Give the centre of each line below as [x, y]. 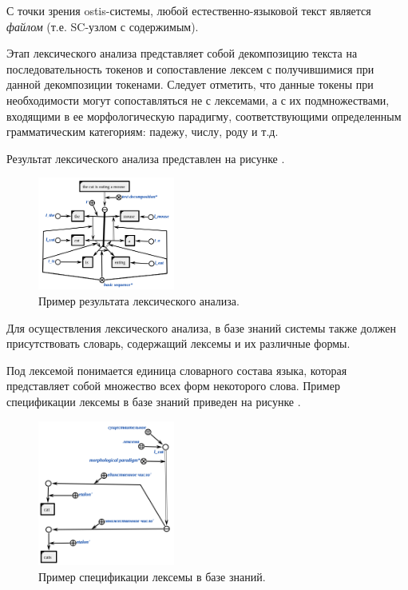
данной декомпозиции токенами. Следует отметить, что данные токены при [190, 84]
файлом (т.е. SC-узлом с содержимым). [103, 26]
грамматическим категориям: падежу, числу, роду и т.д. [143, 132]
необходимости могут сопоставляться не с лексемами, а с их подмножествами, [198, 100]
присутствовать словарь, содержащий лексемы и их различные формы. [178, 343]
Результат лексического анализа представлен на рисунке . [146, 158]
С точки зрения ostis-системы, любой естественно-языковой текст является [189, 10]
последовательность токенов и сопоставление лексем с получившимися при [190, 68]
